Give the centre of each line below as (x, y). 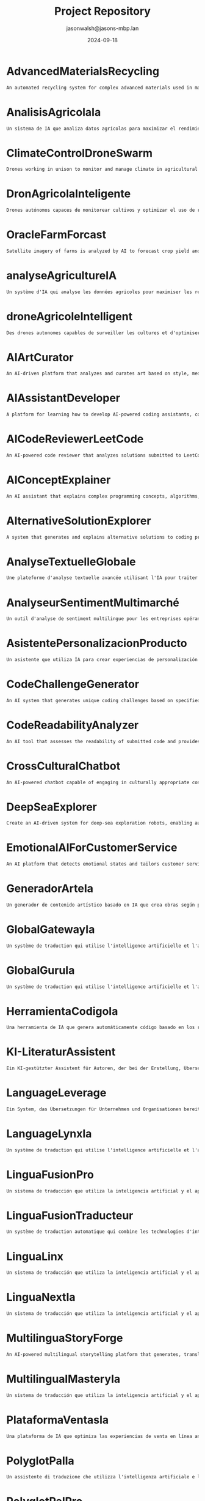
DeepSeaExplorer (52, 807)
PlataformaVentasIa (58, 1420)
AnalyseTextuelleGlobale (71, 562)
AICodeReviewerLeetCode (75, 439)
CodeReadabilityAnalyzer (73, 725)
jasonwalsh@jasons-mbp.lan (103, 28)
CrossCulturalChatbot (63, 766)
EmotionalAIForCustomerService (92, 848)
